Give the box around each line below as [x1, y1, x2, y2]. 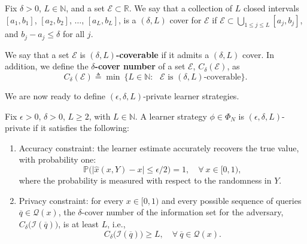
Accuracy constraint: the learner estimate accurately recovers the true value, [19, 141, 299, 154]
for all [62, 28, 85, 40]
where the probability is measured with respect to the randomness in [19, 174, 272, 187]
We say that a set [5, 48, 69, 60]
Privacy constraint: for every [19, 194, 124, 206]
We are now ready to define [5, 90, 106, 102]
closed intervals [244, 2, 299, 14]
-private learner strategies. [143, 90, 239, 102]
